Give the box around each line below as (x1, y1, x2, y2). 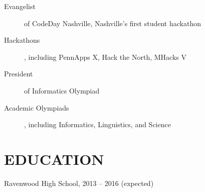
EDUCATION (4, 148, 104, 169)
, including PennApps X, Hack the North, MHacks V (24, 51, 186, 62)
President (4, 68, 33, 79)
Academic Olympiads (4, 102, 69, 113)
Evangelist (4, 1, 36, 11)
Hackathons (4, 35, 40, 45)
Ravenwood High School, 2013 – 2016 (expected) (4, 177, 154, 188)
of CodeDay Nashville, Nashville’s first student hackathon (24, 18, 201, 28)
